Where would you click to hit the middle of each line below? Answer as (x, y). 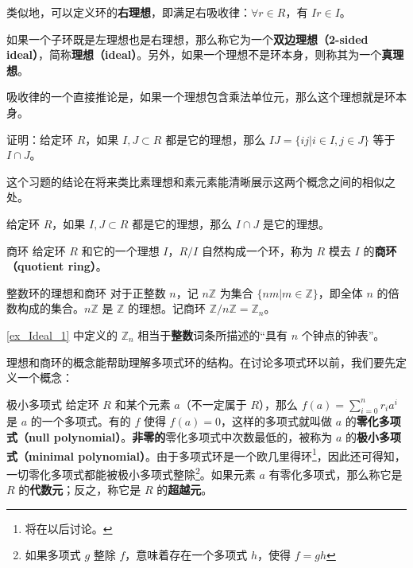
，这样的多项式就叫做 (277, 421)
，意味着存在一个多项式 (186, 555)
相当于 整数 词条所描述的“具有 (212, 335)
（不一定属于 (213, 404)
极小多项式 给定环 (53, 404)
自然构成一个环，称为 (257, 250)
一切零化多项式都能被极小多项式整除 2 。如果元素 (131, 473)
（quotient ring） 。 (57, 266)
